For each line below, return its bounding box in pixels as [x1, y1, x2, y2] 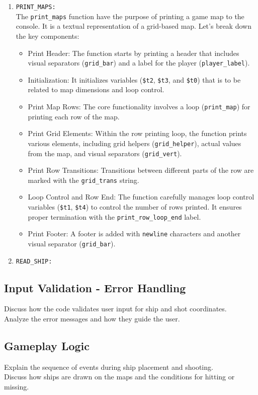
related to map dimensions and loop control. [28, 84, 164, 95]
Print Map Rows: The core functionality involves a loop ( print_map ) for [28, 101, 250, 111]
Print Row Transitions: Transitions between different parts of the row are [28, 165, 254, 175]
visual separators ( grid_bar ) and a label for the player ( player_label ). [28, 57, 250, 68]
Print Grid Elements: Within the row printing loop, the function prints [28, 128, 247, 139]
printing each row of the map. [28, 111, 120, 121]
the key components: [16, 30, 79, 41]
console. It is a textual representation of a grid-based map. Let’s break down [16, 21, 251, 31]
